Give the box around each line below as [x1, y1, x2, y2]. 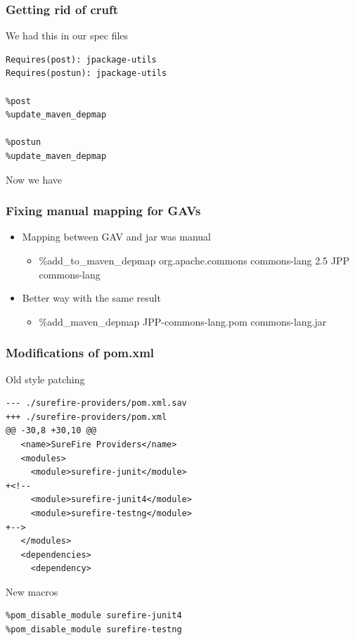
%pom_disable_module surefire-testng [6, 625, 182, 635]
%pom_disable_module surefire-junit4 [6, 610, 182, 621]
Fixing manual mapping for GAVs [6, 202, 201, 219]
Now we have [6, 172, 63, 186]
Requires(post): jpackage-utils [6, 54, 157, 65]
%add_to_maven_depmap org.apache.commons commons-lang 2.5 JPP [39, 252, 349, 267]
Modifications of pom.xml [6, 344, 155, 361]
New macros [6, 584, 58, 599]
